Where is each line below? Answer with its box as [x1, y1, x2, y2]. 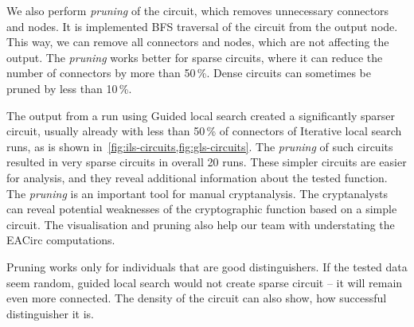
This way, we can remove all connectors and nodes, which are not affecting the [6, 33, 389, 50]
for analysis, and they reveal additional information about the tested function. [6, 169, 388, 185]
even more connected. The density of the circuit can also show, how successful [6, 290, 387, 306]
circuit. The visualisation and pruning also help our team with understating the [6, 216, 395, 232]
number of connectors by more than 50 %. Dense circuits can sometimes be [6, 64, 372, 81]
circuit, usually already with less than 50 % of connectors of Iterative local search [6, 123, 402, 139]
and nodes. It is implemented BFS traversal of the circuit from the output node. [6, 18, 398, 34]
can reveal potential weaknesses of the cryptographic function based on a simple [6, 200, 397, 217]
